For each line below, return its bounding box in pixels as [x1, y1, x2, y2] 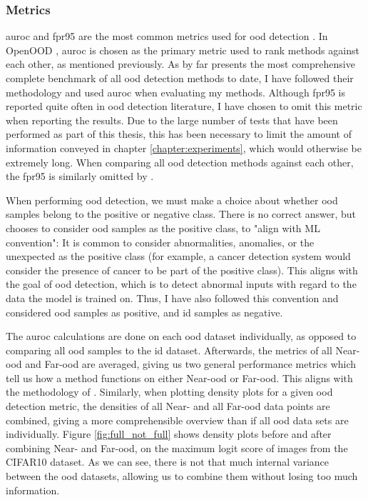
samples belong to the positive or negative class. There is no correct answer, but [6, 206, 357, 221]
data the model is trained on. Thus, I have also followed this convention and [6, 290, 339, 305]
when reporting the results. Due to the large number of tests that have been [6, 112, 338, 127]
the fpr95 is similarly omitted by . [6, 169, 154, 184]
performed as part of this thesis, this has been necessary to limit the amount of [6, 126, 352, 141]
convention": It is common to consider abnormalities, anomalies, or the [6, 234, 315, 249]
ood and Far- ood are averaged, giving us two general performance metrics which [6, 356, 357, 371]
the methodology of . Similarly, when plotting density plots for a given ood [6, 384, 333, 399]
